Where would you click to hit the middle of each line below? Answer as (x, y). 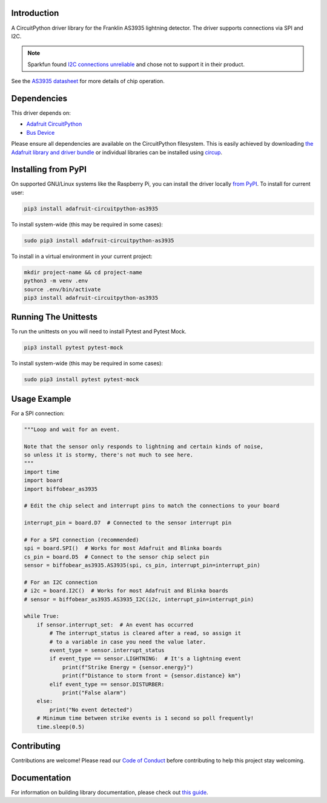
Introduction (35, 13)
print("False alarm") (94, 693)
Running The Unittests (54, 317)
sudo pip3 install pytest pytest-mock (81, 380)
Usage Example (41, 398)
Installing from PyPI (49, 170)
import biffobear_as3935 (61, 489)
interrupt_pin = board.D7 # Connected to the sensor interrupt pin (128, 523)
